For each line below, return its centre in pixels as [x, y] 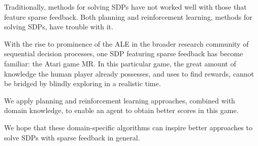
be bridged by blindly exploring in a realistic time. [83, 83]
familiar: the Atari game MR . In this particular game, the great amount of [120, 63]
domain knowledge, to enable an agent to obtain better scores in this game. [121, 110]
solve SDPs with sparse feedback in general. [72, 137]
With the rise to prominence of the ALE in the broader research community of [126, 43]
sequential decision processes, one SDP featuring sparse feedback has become [124, 53]
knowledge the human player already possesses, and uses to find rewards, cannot [129, 73]
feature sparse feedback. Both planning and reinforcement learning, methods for [128, 16]
